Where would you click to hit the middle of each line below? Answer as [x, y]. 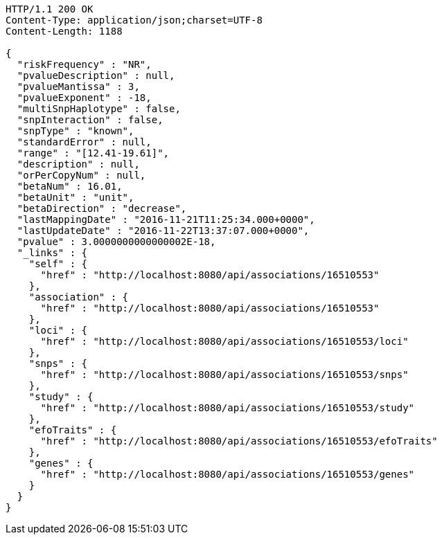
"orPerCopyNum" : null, [81, 175]
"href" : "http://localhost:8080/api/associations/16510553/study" [228, 408]
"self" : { [58, 264]
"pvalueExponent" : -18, [84, 98]
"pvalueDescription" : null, [96, 75]
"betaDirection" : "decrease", [102, 208]
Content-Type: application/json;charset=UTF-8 [134, 20]
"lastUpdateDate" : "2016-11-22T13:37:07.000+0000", [163, 231]
